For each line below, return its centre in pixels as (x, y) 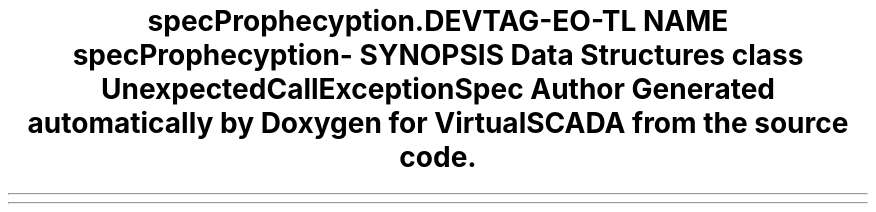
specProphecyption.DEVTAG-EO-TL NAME (438, 21)
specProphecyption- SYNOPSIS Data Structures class (438, 55)
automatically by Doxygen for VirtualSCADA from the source (438, 123)
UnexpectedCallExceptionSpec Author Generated (438, 89)
